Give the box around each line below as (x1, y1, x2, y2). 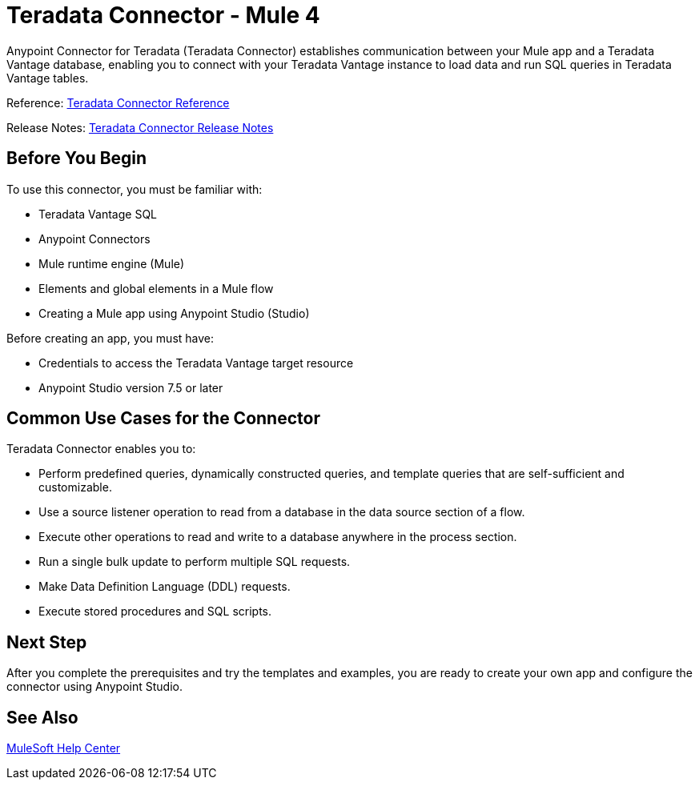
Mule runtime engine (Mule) (38, 256, 185, 271)
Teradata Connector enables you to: (6, 442, 196, 456)
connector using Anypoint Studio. (6, 680, 183, 694)
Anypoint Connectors (38, 231, 151, 246)
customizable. (38, 480, 112, 495)
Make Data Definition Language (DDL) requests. (38, 579, 291, 594)
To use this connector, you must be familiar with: (6, 182, 263, 196)
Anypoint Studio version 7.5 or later (38, 380, 223, 395)
